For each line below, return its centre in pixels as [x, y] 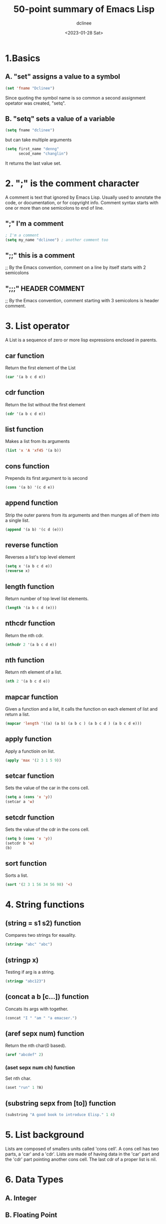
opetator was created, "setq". [35, 103]
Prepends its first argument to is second [46, 478]
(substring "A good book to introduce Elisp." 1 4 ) [60, 1115]
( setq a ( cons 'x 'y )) [29, 797]
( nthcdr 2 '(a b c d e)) [31, 645]
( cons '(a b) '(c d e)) [30, 487]
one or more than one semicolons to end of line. [54, 208]
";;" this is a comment [40, 255]
